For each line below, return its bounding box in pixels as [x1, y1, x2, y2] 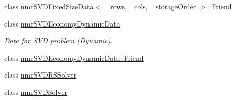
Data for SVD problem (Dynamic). [4, 35, 113, 46]
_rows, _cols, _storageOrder [105, 1, 196, 11]
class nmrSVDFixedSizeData [4, 1, 94, 11]
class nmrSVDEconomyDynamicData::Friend [4, 52, 144, 63]
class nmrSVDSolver [4, 86, 68, 97]
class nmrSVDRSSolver [4, 69, 77, 80]
